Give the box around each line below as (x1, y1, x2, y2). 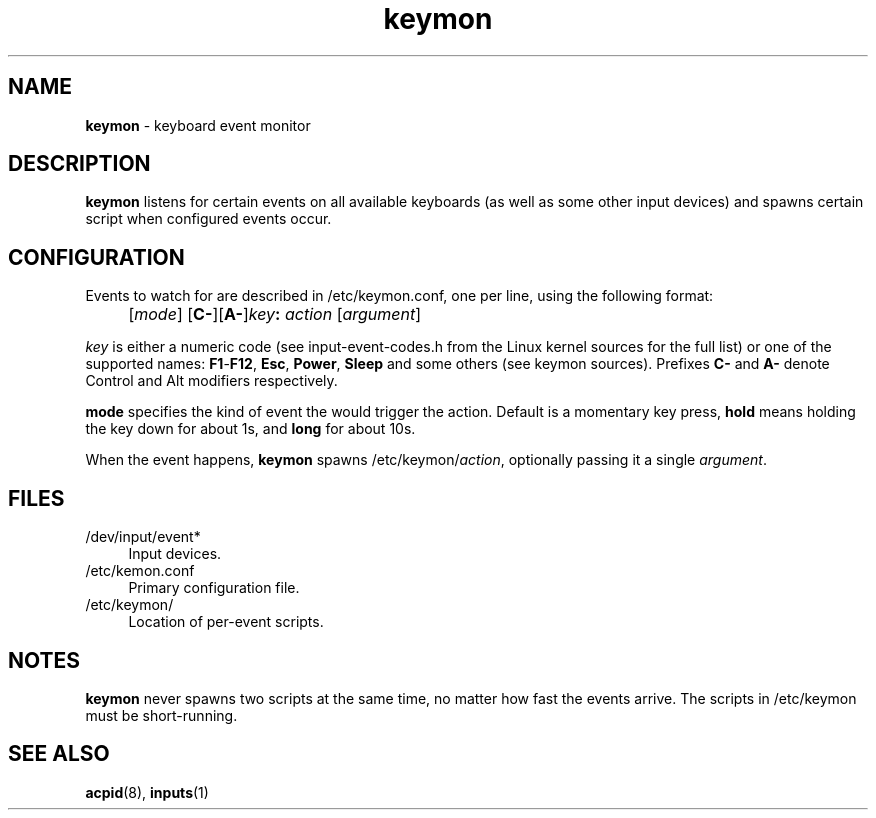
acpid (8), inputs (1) (85, 783, 209, 801)
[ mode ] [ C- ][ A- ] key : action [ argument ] (128, 304, 422, 325)
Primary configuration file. (128, 579, 300, 597)
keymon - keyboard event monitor (85, 116, 311, 134)
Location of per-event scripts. (128, 613, 324, 631)
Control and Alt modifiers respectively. (85, 372, 338, 390)
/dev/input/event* (85, 528, 201, 546)
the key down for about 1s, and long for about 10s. (85, 420, 416, 438)
